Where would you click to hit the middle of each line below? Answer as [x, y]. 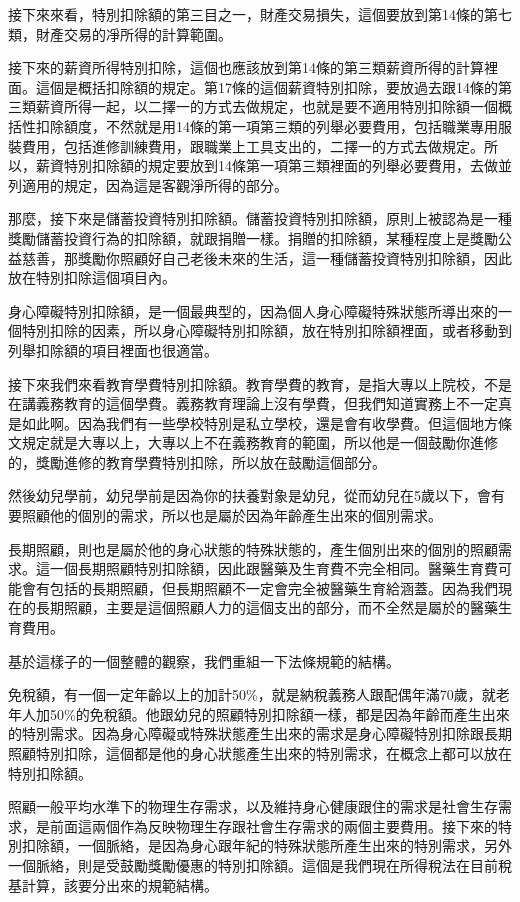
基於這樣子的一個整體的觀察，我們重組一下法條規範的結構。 [204, 660]
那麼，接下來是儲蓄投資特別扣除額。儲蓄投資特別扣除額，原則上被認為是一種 [260, 218]
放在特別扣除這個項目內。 [92, 277]
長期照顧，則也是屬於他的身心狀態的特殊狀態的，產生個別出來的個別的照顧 [253, 548]
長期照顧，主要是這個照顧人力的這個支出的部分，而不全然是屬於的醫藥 [266, 607]
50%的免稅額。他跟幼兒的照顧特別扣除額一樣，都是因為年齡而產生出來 [279, 713]
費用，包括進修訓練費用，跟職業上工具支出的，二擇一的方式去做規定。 [252, 145]
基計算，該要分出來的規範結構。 [113, 884]
